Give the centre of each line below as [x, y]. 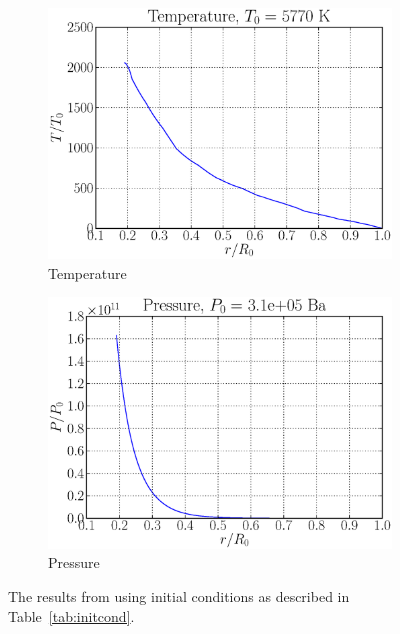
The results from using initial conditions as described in [179, 595]
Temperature [87, 272]
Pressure [74, 562]
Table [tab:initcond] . [71, 615]
